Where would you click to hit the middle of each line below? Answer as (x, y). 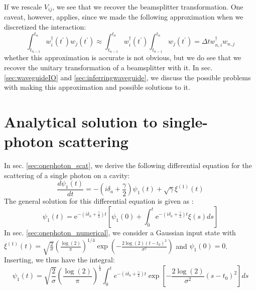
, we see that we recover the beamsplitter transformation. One (148, 7)
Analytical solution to (81, 121)
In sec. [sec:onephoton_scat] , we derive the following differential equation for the (128, 165)
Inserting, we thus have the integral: (59, 260)
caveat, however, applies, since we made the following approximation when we (124, 17)
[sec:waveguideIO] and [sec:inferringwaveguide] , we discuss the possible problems (127, 77)
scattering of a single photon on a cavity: (67, 175)
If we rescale (23, 7)
